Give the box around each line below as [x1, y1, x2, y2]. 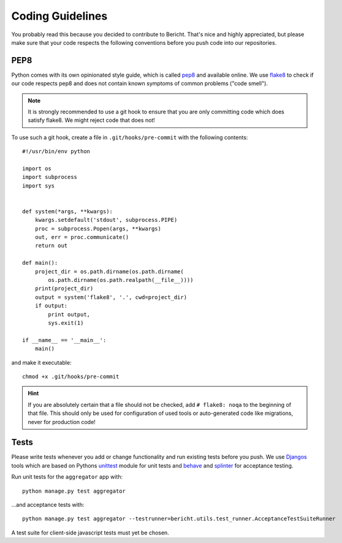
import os [22, 165, 51, 172]
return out [34, 242, 68, 249]
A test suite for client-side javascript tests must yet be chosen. [11, 529, 170, 536]
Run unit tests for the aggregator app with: [11, 473, 123, 480]
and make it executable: [11, 359, 72, 366]
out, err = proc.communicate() [34, 234, 129, 241]
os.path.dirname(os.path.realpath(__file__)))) [48, 276, 194, 284]
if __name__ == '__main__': [22, 336, 107, 343]
